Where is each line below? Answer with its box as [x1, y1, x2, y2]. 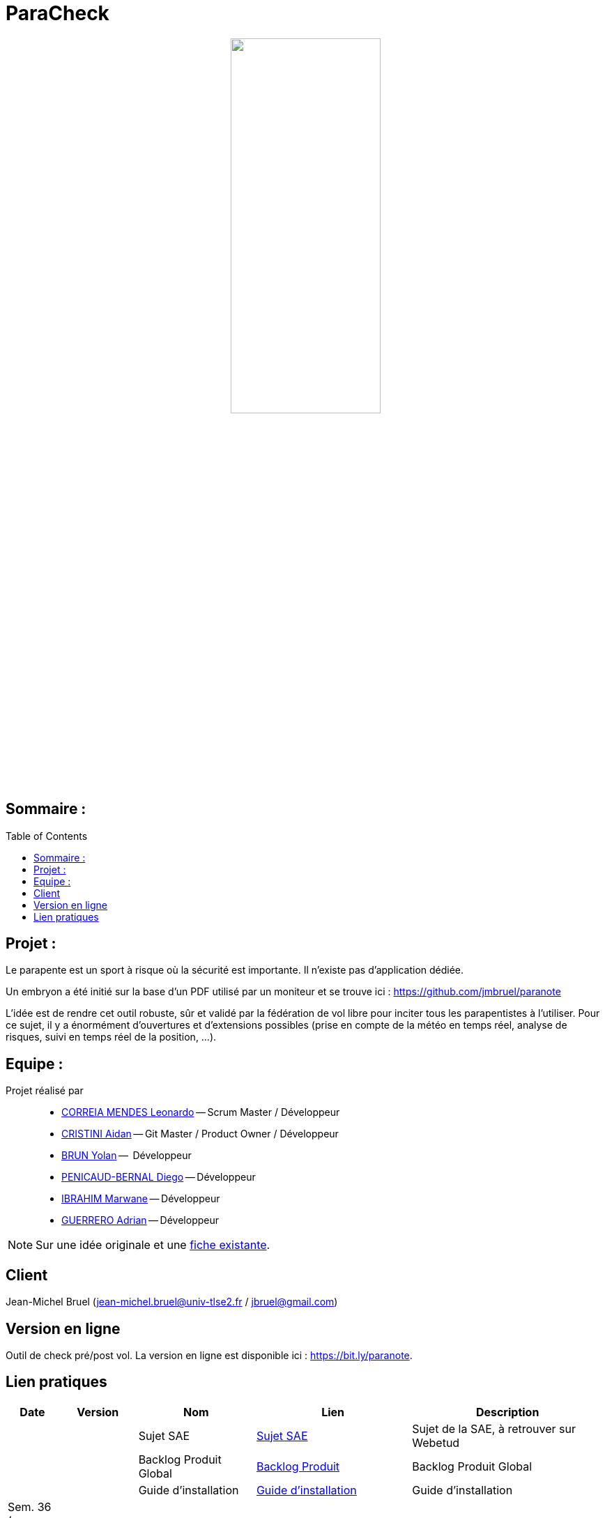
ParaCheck [6, 1, 109, 25]
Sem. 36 [8, 1499, 52, 1514]
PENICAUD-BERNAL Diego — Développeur [61, 1171, 256, 1183]
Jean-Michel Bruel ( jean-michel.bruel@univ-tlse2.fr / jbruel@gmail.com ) [6, 1296, 338, 1308]
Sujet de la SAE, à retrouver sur [412, 1421, 576, 1436]
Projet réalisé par [6, 1084, 84, 1097]
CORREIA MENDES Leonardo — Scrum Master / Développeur [61, 1106, 340, 1119]
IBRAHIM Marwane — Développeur [61, 1193, 220, 1205]
